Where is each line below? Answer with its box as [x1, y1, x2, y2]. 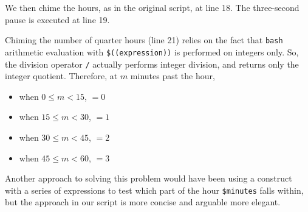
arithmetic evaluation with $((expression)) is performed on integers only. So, [5, 45, 299, 58]
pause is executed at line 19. [5, 13, 110, 26]
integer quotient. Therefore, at [5, 69, 118, 82]
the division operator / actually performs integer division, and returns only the [5, 57, 299, 70]
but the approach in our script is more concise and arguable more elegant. [5, 196, 281, 208]
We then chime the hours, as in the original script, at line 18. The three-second [5, 1, 299, 13]
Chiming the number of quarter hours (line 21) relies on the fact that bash [5, 34, 283, 46]
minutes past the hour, [130, 69, 215, 82]
